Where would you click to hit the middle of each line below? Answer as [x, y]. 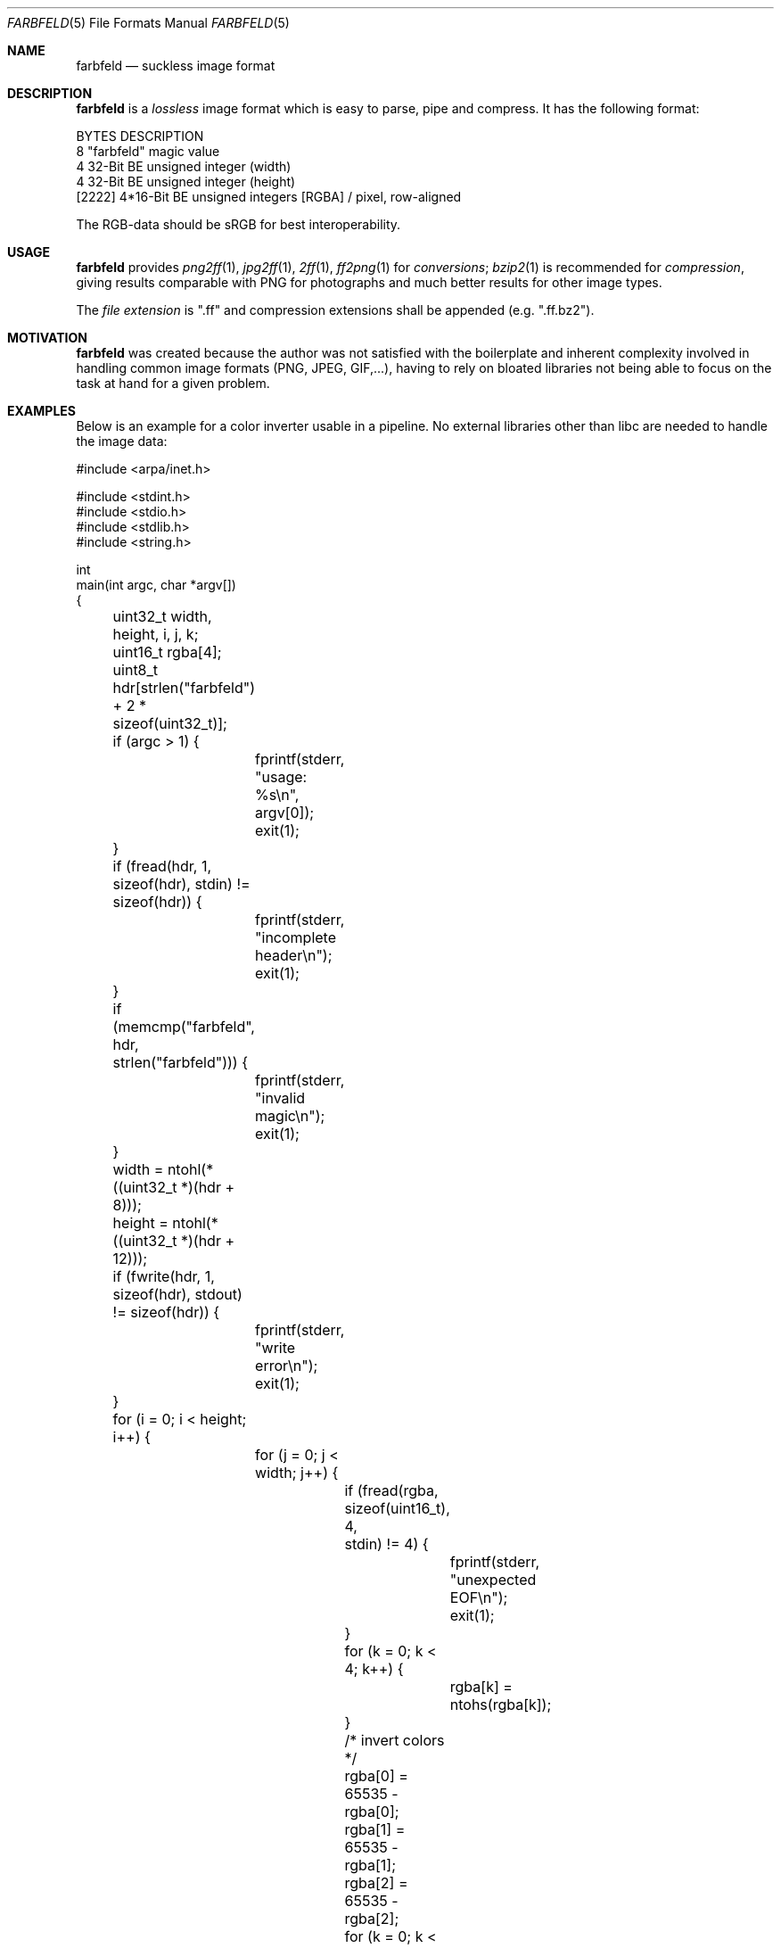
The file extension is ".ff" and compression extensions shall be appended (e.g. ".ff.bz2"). [335, 310]
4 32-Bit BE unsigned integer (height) [186, 182]
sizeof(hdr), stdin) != [181, 884]
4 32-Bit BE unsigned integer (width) [184, 166]
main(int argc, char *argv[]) [156, 585]
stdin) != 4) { [386, 1544]
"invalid [280, 1098]
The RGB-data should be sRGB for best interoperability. [238, 224]
